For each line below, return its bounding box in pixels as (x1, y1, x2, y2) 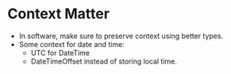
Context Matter (7, 5, 110, 23)
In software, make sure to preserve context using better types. (18, 31, 224, 41)
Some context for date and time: (18, 39, 125, 49)
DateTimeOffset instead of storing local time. (30, 56, 178, 66)
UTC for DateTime (30, 48, 90, 57)
